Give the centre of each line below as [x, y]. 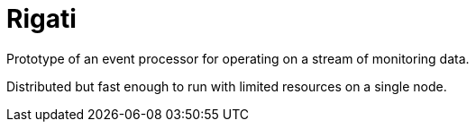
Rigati [41, 19]
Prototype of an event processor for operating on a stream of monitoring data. [238, 58]
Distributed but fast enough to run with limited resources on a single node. [227, 86]
